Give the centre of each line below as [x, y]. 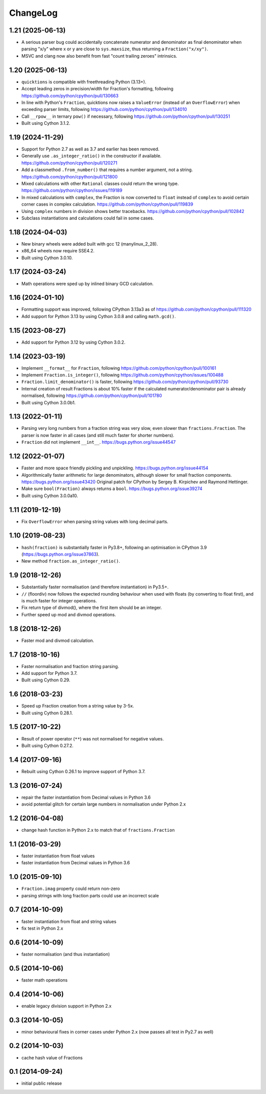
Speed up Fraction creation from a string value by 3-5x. [78, 706]
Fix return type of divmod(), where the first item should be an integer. [92, 608]
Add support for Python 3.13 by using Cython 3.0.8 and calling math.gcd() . [99, 316]
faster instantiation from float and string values [69, 921]
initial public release [42, 1083]
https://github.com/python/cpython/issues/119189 [72, 190]
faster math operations [45, 980]
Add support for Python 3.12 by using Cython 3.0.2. [73, 342]
